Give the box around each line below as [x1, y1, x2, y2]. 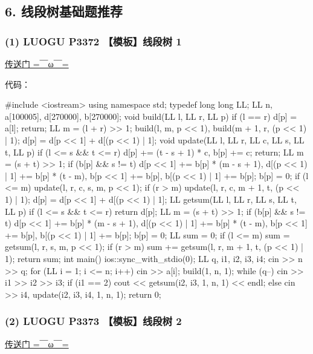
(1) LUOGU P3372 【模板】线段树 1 [5, 33, 182, 48]
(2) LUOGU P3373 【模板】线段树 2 [5, 313, 182, 329]
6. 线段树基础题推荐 [5, 2, 123, 21]
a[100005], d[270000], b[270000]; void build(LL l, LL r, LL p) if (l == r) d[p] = [5, 110, 297, 122]
